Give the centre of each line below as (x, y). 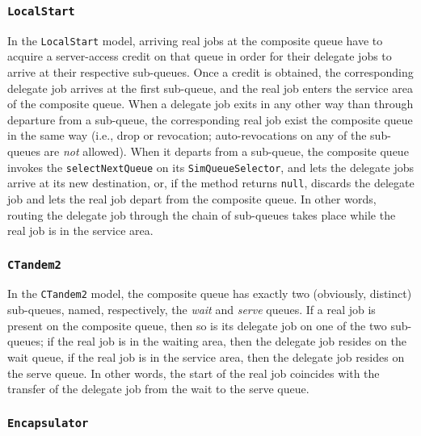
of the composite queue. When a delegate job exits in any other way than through (210, 104)
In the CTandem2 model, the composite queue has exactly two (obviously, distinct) (210, 293)
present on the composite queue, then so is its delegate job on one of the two (197, 325)
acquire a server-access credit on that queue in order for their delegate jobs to (200, 56)
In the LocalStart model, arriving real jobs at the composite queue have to (195, 40)
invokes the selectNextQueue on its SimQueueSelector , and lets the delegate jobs (210, 167)
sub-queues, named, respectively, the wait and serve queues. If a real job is (192, 310)
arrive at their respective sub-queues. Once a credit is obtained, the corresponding (210, 72)
